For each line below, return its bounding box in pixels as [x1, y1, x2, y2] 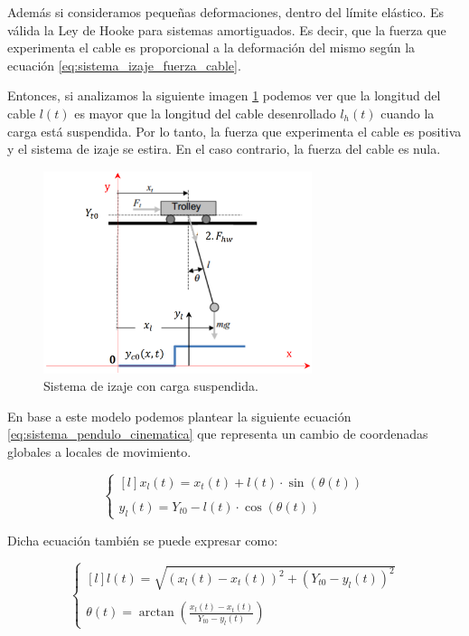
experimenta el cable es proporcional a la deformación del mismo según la [7, 38, 416, 57]
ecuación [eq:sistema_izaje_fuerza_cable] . [7, 55, 241, 74]
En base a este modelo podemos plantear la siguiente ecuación [7, 406, 352, 425]
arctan [138, 606, 174, 620]
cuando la [380, 103, 435, 122]
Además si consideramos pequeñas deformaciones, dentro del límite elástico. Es [7, 3, 445, 21]
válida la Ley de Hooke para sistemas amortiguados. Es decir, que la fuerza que [7, 20, 446, 39]
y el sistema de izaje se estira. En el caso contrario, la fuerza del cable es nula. [7, 139, 441, 158]
